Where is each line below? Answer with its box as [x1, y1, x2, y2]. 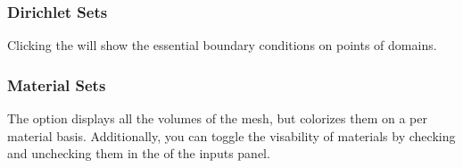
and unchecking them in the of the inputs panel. [7, 144, 270, 163]
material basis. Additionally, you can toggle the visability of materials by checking [7, 126, 456, 145]
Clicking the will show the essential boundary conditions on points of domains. [7, 36, 437, 55]
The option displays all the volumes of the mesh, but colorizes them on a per [7, 109, 427, 128]
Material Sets [7, 73, 106, 96]
